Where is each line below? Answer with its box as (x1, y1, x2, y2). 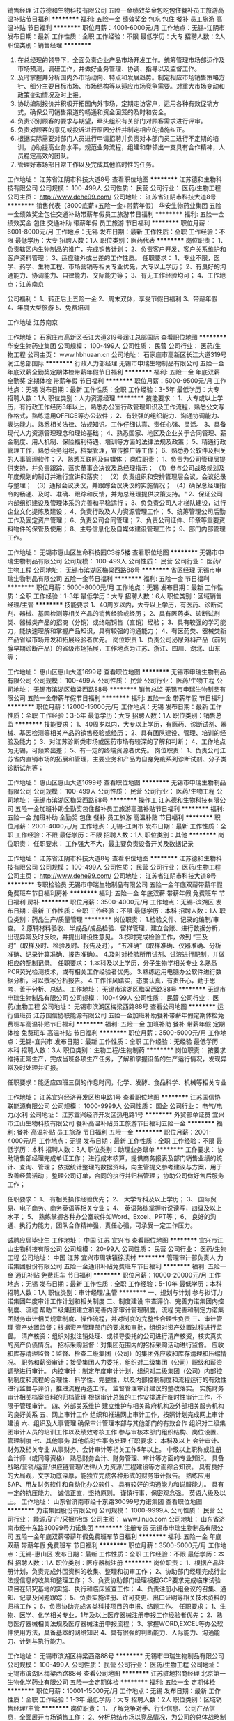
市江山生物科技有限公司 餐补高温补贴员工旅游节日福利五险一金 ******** (7, 1119, 215, 1128)
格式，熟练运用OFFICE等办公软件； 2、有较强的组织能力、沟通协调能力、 (13, 411, 224, 420)
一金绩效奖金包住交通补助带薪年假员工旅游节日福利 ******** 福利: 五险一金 (7, 210, 225, 218)
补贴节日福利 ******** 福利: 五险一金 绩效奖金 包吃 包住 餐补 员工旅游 (13, 15, 215, 23)
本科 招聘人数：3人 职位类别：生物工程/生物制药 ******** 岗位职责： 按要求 (7, 1046, 226, 1054)
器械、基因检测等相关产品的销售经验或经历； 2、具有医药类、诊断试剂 (19, 609, 221, 617)
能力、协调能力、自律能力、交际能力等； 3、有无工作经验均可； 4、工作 (13, 271, 220, 279)
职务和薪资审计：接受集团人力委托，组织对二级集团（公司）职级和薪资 (20, 1358, 223, 1366)
